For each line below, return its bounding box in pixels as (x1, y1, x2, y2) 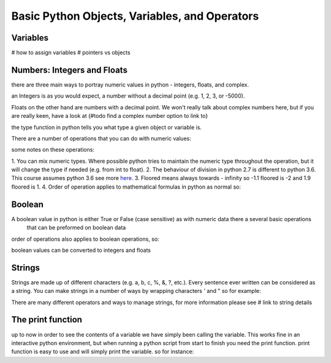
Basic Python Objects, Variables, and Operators (11, 9, 259, 23)
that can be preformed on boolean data (26, 224, 126, 232)
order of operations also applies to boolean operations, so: (11, 235, 159, 243)
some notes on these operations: (11, 146, 95, 154)
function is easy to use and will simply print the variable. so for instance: (11, 348, 194, 356)
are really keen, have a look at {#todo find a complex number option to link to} (11, 112, 208, 120)
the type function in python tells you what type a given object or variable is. (11, 123, 202, 131)
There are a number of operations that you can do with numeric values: (11, 135, 191, 142)
